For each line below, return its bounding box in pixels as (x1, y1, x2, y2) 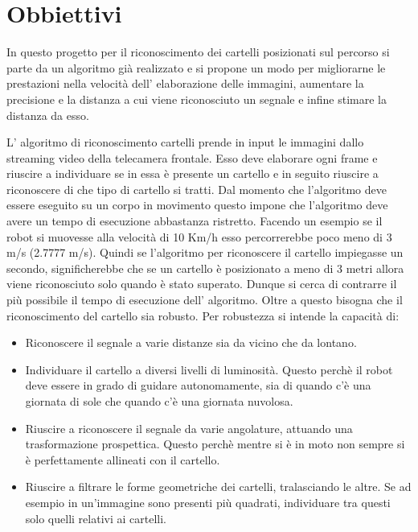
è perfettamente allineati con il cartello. (25, 451, 220, 468)
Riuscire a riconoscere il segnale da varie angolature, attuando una (25, 419, 353, 436)
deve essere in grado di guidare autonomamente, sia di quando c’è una (25, 377, 371, 394)
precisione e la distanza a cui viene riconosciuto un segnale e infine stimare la (6, 90, 387, 107)
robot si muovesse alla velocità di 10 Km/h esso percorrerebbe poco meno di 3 (6, 228, 392, 245)
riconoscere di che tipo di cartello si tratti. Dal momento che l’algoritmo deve (6, 180, 387, 197)
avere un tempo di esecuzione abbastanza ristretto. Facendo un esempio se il (6, 212, 383, 229)
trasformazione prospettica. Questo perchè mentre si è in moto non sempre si (25, 435, 405, 452)
